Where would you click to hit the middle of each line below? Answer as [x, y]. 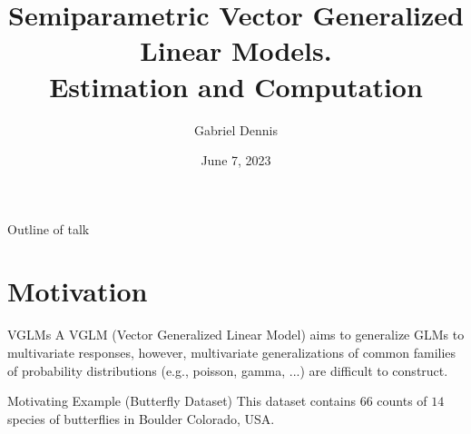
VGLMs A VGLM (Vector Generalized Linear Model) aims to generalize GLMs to [236, 335]
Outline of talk [49, 228]
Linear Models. [236, 50]
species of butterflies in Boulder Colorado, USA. [141, 418]
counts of [402, 401]
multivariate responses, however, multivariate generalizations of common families [232, 352]
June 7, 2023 [236, 160]
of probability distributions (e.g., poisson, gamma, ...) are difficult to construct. [228, 370]
